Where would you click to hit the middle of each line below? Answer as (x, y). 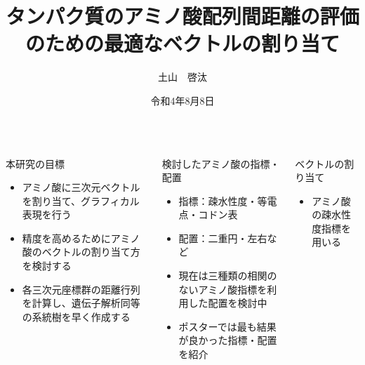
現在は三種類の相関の (228, 276)
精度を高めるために (66, 238)
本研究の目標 (35, 163)
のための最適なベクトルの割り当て (182, 43)
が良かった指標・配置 (228, 340)
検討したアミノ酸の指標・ (221, 163)
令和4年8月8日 (182, 100)
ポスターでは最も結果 (227, 326)
